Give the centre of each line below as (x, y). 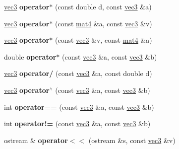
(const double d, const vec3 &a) (103, 6)
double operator (30, 56)
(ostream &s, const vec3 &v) (132, 140)
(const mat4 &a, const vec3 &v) (104, 23)
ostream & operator (36, 140)
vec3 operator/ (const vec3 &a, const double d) (78, 73)
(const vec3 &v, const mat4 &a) (104, 40)
